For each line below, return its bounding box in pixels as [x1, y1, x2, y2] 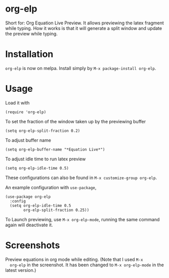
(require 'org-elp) [5, 110, 47, 115]
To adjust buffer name [5, 137, 52, 143]
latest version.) [5, 267, 36, 273]
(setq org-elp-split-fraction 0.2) [5, 128, 80, 133]
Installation [5, 49, 54, 60]
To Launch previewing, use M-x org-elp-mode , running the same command [5, 216, 160, 222]
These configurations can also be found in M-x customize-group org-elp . [5, 175, 157, 181]
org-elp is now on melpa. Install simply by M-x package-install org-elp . [5, 65, 156, 71]
